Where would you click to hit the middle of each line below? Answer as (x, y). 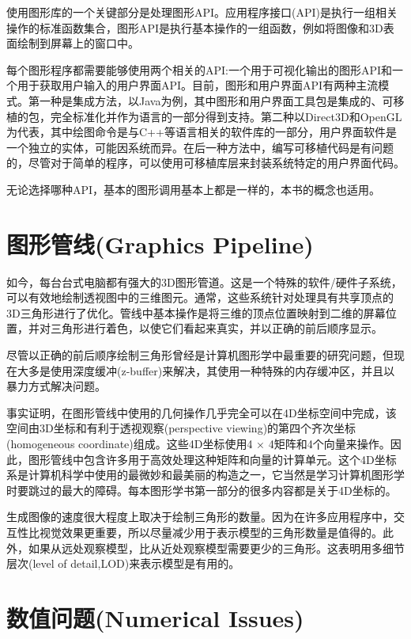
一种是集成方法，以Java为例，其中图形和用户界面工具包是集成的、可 (216, 100)
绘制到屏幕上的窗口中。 (78, 43)
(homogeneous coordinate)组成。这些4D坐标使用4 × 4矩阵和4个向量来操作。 (198, 443)
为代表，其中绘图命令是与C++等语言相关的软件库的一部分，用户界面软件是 (202, 132)
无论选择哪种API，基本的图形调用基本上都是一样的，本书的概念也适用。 (194, 189)
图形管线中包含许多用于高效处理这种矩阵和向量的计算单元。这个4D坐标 (212, 459)
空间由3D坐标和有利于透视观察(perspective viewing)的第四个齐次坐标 (181, 428)
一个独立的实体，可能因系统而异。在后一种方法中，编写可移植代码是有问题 (200, 147)
